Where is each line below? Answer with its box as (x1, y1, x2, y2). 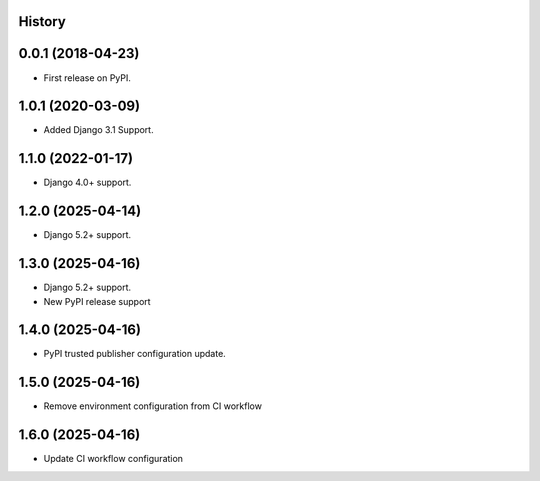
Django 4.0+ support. (43, 176, 132, 189)
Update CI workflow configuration (43, 453, 184, 465)
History (18, 13, 67, 30)
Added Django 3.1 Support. (43, 124, 154, 136)
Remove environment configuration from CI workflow (43, 400, 262, 412)
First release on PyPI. (43, 71, 132, 84)
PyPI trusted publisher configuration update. (43, 348, 227, 360)
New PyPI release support (43, 295, 151, 307)
